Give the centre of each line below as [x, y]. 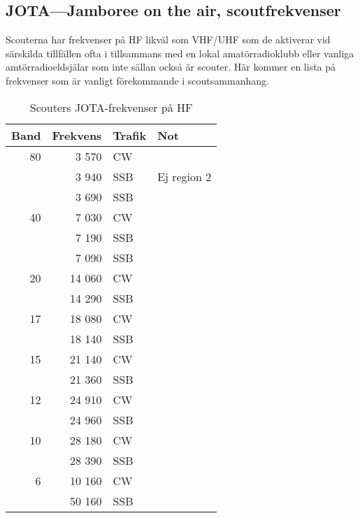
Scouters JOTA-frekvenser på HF [111, 107]
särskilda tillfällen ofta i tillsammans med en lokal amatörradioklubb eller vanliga [180, 53]
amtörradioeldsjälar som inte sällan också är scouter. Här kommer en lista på [171, 67]
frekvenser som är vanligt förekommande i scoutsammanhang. [137, 80]
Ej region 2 [185, 176]
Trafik [130, 135]
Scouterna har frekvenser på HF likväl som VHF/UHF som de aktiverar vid [168, 39]
